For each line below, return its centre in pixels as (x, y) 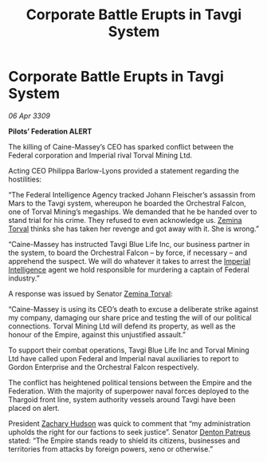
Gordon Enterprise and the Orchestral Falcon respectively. (104, 367)
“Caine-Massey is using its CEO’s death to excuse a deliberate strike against (133, 309)
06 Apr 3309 (29, 115)
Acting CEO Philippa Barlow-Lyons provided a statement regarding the (124, 170)
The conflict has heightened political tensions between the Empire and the (130, 382)
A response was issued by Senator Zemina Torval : (90, 293)
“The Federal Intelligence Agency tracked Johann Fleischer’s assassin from (132, 194)
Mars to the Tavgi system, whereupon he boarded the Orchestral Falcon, (128, 203)
